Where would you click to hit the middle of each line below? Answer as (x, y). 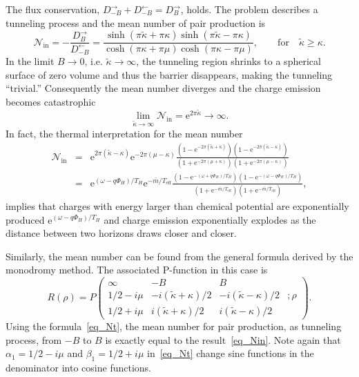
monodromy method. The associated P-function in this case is (137, 270)
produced (25, 219)
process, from (34, 339)
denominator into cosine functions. (78, 368)
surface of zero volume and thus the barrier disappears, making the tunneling (169, 74)
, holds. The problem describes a (249, 9)
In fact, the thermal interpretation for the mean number (124, 134)
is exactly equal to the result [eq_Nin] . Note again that (223, 339)
